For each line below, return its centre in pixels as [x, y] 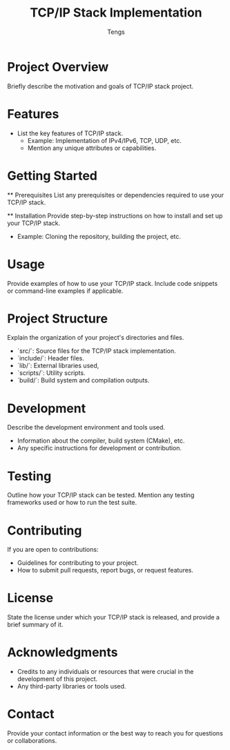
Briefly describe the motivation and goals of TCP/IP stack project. [100, 86]
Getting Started [52, 176]
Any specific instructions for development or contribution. [99, 448]
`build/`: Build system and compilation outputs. [83, 381]
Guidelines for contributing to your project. [78, 563]
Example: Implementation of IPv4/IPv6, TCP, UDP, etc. [104, 140]
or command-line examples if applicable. [65, 291]
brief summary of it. [35, 625]
